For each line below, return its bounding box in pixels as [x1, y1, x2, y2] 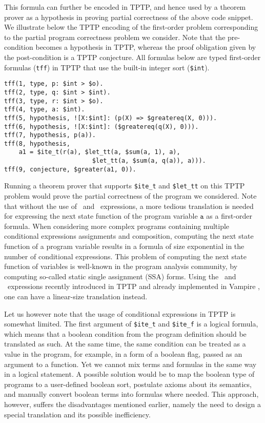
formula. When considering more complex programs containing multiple [4, 220, 230, 231]
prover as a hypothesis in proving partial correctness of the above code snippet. [4, 11, 253, 22]
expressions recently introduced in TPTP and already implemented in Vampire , [7, 281, 260, 292]
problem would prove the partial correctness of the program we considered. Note [4, 190, 257, 201]
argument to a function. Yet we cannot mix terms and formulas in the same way [4, 358, 257, 369]
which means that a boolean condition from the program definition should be [4, 328, 247, 339]
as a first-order [206, 210, 253, 221]
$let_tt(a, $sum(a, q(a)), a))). [92, 157, 206, 165]
